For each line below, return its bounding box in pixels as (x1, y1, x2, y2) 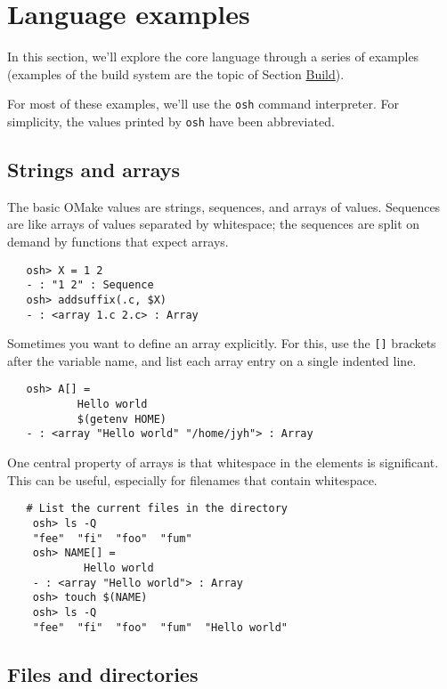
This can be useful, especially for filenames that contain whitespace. (7, 470, 378, 489)
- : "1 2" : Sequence (26, 279, 154, 292)
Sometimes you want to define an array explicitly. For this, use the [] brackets (7, 334, 436, 353)
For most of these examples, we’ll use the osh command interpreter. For (7, 94, 400, 113)
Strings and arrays (7, 156, 181, 183)
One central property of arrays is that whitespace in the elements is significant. (7, 453, 439, 472)
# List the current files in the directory (26, 502, 288, 515)
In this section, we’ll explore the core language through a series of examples (7, 47, 419, 66)
